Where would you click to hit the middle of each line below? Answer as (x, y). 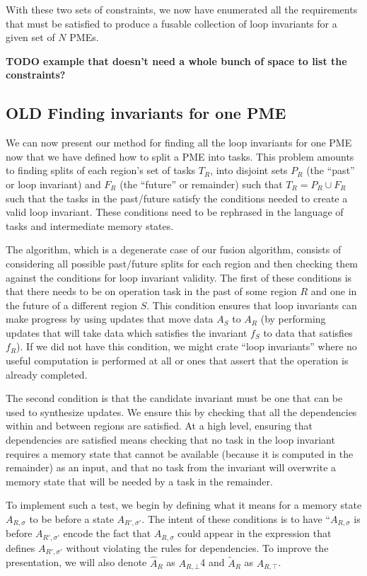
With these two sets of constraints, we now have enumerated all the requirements (182, 9)
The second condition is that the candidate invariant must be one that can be (174, 398)
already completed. (47, 374)
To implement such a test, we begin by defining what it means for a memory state (184, 505)
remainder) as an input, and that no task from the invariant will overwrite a (171, 467)
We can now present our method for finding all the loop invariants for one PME (179, 143)
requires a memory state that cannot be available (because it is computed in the (180, 453)
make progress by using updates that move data (110, 319)
